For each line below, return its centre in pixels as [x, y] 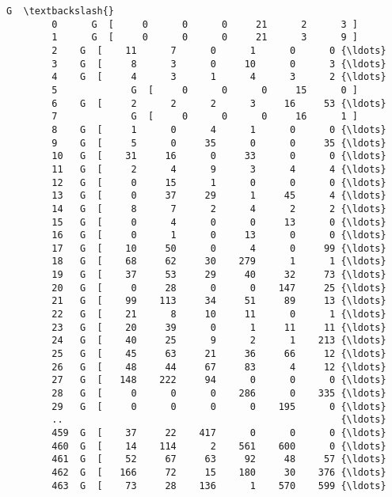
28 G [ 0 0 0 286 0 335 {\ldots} [219, 394]
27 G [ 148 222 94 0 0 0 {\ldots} [219, 380]
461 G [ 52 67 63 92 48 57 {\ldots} [219, 459]
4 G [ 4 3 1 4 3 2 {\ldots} [219, 77]
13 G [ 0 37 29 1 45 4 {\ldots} [219, 196]
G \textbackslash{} [61, 11]
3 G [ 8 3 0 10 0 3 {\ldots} [219, 64]
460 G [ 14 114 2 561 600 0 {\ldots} [219, 446]
